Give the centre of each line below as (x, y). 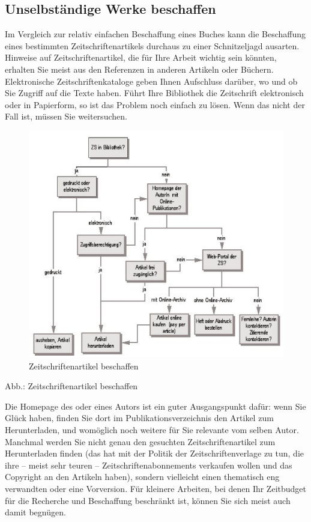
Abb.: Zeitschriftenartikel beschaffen (71, 386)
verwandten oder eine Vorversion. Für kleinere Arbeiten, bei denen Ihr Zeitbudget (155, 488)
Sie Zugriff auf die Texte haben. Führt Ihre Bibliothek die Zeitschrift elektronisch (154, 93)
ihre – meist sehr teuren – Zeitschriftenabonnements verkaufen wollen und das (149, 465)
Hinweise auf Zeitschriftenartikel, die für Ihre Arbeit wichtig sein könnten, (141, 57)
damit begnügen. (35, 512)
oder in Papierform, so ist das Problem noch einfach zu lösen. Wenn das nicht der (155, 104)
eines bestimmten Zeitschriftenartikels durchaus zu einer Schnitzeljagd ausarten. (152, 45)
